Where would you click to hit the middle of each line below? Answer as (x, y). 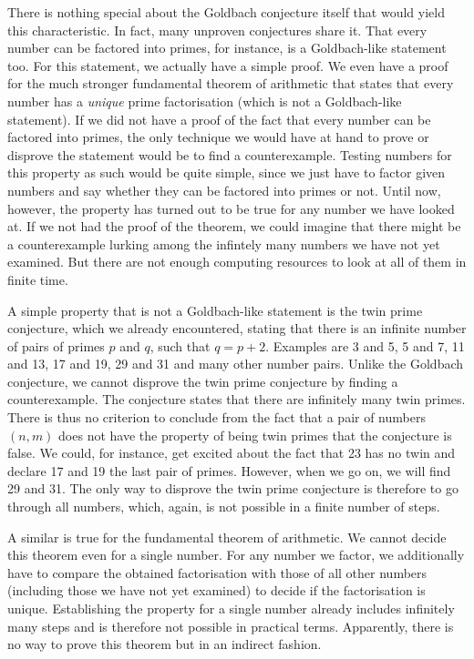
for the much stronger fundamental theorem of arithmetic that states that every (231, 83)
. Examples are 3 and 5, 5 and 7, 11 (365, 345)
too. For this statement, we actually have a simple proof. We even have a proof (228, 65)
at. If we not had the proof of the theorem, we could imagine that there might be (234, 226)
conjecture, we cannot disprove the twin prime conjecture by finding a (203, 381)
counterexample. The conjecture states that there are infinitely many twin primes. (237, 399)
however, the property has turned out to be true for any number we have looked (231, 208)
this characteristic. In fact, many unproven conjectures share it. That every (217, 30)
